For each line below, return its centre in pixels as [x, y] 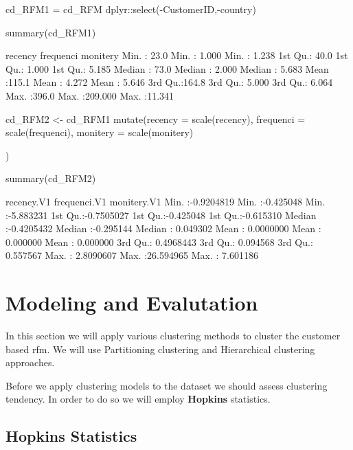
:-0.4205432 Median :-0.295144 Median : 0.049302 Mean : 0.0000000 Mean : [163, 228]
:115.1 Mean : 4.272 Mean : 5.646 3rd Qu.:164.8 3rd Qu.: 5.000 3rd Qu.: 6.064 [169, 82]
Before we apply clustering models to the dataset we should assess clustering [167, 385]
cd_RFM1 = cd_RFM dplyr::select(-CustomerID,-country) [131, 9]
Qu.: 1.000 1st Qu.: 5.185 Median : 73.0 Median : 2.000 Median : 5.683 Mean [167, 68]
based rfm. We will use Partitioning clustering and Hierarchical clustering [160, 349]
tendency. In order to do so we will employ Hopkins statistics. [138, 399]
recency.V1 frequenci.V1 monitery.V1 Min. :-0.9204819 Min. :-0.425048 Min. [166, 201]
